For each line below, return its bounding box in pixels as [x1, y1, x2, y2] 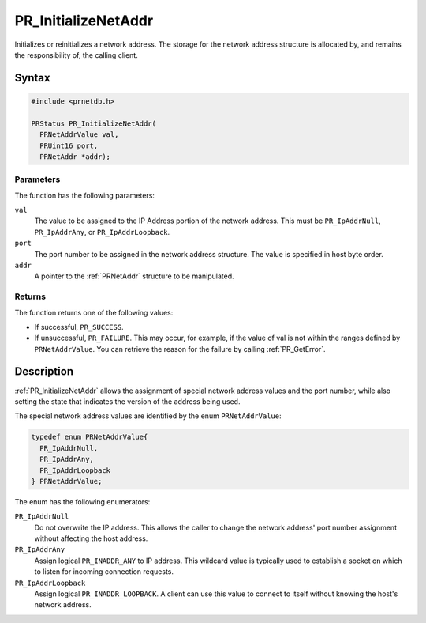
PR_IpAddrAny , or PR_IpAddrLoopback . [34, 227, 170, 236]
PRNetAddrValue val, [39, 130, 119, 139]
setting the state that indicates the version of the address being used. [14, 396, 241, 406]
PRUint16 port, [39, 141, 99, 150]
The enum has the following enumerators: [14, 497, 151, 506]
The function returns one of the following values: [14, 308, 174, 317]
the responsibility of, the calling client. [14, 50, 138, 59]
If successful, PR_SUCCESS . [34, 322, 124, 331]
